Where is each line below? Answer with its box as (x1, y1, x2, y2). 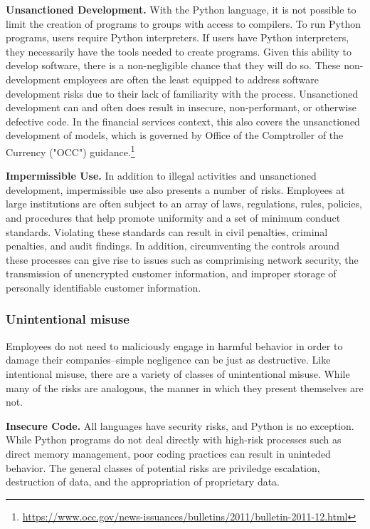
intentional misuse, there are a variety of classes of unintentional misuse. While (6, 366, 350, 381)
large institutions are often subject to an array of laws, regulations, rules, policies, (6, 196, 362, 211)
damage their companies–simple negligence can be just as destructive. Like (6, 352, 331, 367)
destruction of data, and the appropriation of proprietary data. (6, 474, 280, 489)
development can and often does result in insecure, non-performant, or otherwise (6, 100, 356, 115)
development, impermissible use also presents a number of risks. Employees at (6, 182, 345, 197)
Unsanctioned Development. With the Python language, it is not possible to (6, 2, 356, 16)
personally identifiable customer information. (6, 279, 201, 294)
